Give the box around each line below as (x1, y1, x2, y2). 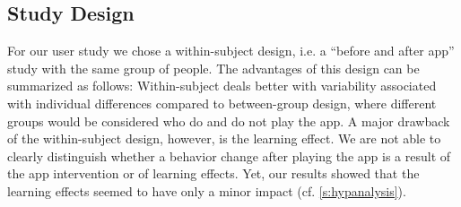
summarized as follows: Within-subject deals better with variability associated (7, 76, 437, 95)
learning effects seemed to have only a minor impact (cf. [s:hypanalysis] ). (7, 181, 406, 200)
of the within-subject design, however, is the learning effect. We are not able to (7, 129, 441, 148)
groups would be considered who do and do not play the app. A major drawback (7, 111, 450, 130)
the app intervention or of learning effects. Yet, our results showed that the (7, 164, 420, 183)
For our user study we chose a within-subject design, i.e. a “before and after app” (7, 41, 455, 60)
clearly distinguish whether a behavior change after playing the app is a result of (7, 146, 451, 165)
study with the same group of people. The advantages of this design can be (7, 58, 420, 77)
